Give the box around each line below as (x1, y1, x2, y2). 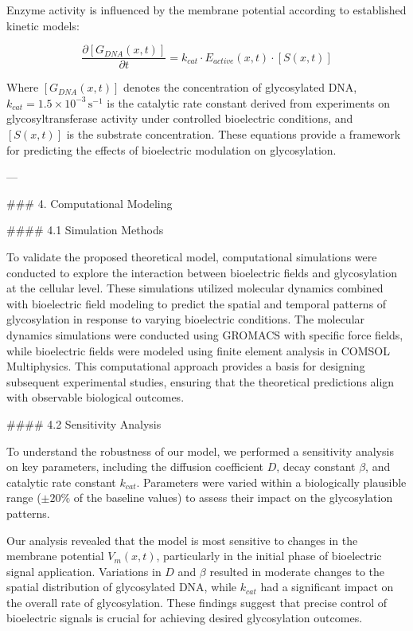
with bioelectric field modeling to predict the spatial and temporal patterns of (6, 295, 387, 312)
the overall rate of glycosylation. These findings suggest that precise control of (6, 594, 388, 610)
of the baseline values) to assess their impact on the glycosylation (73, 489, 393, 506)
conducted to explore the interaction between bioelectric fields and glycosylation (6, 264, 398, 280)
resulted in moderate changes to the (209, 562, 385, 579)
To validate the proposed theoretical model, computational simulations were (6, 249, 377, 265)
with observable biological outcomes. (6, 389, 185, 406)
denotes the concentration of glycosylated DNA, (123, 79, 357, 96)
